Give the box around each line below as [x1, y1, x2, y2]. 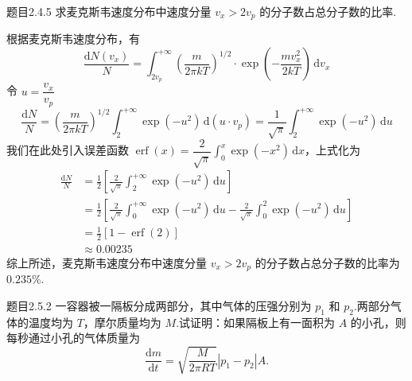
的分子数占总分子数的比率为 [255, 254, 400, 270]
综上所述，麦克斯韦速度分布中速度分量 [6, 254, 207, 270]
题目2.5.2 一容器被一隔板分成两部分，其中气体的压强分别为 [6, 297, 312, 313]
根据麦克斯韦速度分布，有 [6, 30, 140, 47]
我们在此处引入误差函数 [6, 142, 129, 158]
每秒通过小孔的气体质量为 [6, 329, 140, 346]
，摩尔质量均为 [83, 313, 161, 330]
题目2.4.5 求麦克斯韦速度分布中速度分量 [6, 3, 212, 19]
